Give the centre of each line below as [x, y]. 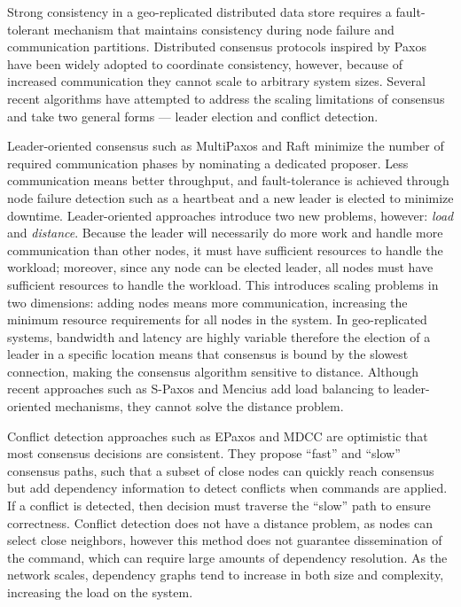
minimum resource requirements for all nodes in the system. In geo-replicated [217, 319]
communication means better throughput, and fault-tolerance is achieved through [228, 180]
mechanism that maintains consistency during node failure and [224, 29]
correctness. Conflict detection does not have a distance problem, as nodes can [220, 522]
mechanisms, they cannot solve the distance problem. [199, 406]
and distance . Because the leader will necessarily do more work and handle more [225, 233]
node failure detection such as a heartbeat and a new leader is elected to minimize [230, 197]
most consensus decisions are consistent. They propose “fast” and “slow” [204, 453]
